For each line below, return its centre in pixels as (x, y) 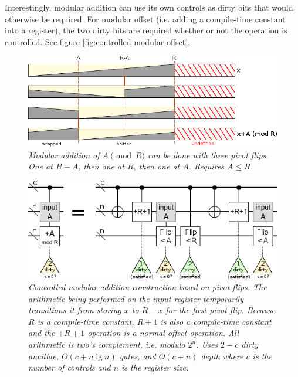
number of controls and (70, 367)
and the (42, 333)
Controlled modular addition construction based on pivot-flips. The (148, 287)
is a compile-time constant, (86, 321)
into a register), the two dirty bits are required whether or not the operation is (146, 30)
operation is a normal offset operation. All (163, 333)
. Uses (207, 344)
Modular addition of (64, 154)
